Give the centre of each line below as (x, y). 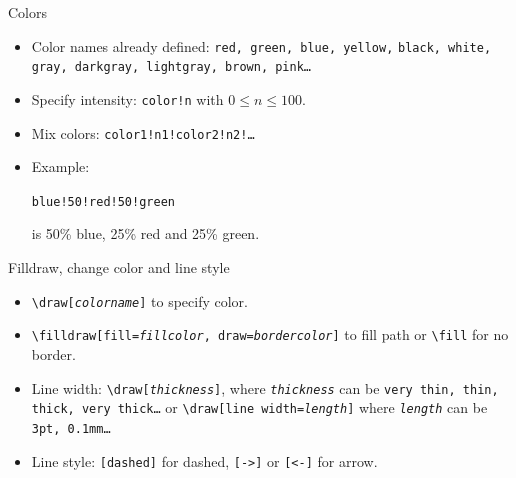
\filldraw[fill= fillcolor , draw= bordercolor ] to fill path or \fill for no (270, 334)
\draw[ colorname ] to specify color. (139, 300)
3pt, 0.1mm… (71, 428)
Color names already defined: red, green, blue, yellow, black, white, (261, 45)
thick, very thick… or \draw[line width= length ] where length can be (259, 407)
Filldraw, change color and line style (119, 267)
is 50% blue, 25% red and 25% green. (145, 233)
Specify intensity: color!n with (127, 98)
